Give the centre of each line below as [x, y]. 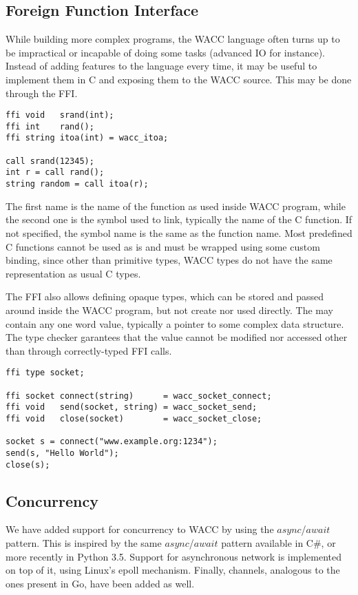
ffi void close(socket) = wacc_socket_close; [134, 418]
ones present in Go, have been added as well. [100, 583]
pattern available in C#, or [278, 543]
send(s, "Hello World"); [62, 453]
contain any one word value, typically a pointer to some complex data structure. [175, 323]
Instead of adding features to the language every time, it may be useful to [161, 66]
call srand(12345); [50, 161]
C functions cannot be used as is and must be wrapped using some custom [163, 246]
